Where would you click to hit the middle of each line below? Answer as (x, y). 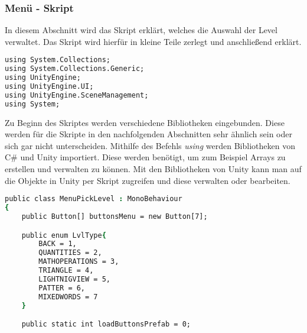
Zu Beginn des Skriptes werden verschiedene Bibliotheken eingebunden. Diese (145, 122)
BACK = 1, (58, 244)
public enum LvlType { (64, 235)
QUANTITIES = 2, (70, 253)
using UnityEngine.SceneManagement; (77, 95)
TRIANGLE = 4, (66, 270)
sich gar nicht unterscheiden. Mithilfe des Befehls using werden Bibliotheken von (150, 145)
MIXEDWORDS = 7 (68, 297)
